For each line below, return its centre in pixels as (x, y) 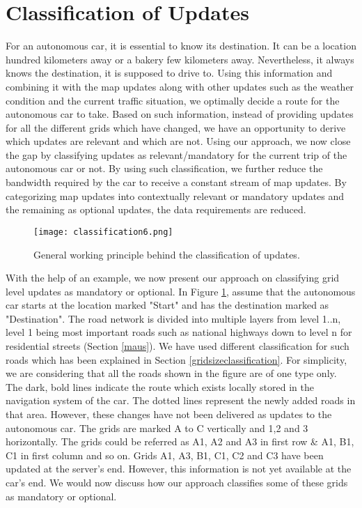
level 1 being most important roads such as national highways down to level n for (179, 332)
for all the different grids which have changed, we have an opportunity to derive (176, 127)
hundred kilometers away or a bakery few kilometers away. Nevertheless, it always (180, 59)
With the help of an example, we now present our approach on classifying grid (173, 278)
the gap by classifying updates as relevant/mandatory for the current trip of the (176, 154)
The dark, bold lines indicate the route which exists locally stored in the (160, 386)
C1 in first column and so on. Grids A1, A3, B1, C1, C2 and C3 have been (165, 455)
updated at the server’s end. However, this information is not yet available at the (179, 469)
